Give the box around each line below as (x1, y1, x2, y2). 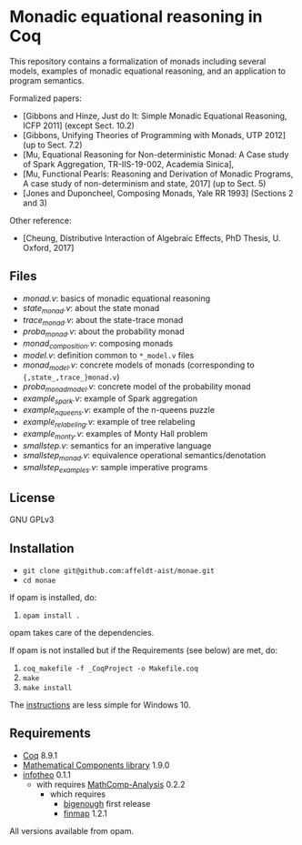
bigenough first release (63, 798, 151, 809)
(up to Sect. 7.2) (22, 139, 84, 150)
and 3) (22, 197, 48, 208)
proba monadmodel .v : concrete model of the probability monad (22, 380, 252, 394)
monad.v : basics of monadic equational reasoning (22, 293, 211, 304)
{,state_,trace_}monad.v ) (22, 371, 120, 382)
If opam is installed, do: (9, 591, 97, 602)
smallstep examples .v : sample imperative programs (22, 461, 208, 475)
